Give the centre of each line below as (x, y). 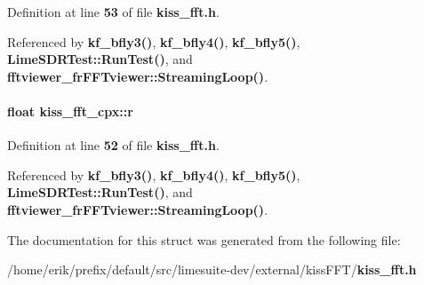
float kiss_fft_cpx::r (70, 111)
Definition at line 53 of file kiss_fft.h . (113, 12)
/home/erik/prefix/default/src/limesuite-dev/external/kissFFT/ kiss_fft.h (212, 269)
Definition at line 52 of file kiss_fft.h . (113, 145)
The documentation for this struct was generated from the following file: (204, 239)
